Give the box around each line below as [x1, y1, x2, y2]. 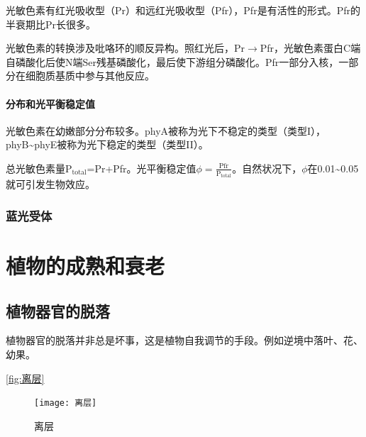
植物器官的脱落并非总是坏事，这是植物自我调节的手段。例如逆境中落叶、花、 [6, 333, 363, 348]
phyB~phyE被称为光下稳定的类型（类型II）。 [6, 137, 209, 152]
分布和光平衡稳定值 [6, 96, 95, 111]
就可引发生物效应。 [6, 177, 95, 192]
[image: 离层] [34, 398, 97, 409]
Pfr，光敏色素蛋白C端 [260, 40, 361, 55]
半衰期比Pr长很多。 [6, 16, 96, 31]
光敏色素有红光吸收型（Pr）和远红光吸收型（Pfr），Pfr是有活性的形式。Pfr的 [6, 3, 360, 17]
